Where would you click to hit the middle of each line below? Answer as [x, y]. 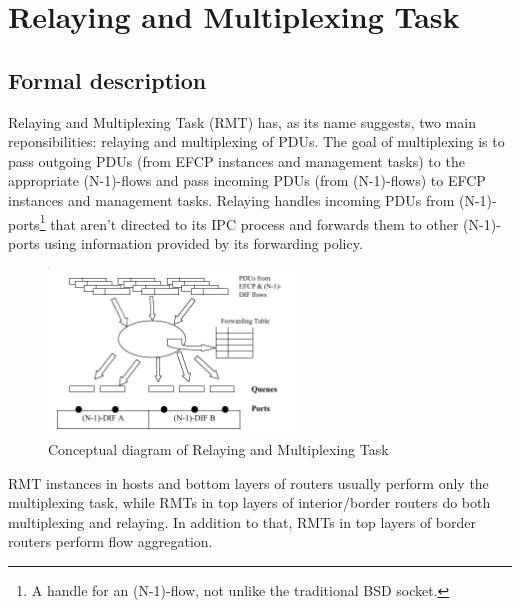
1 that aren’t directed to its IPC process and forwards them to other [249, 222]
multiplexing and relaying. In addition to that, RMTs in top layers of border [242, 521]
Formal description [107, 79]
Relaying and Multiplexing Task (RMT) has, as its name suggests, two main [242, 121]
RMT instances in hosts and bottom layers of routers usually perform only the [248, 482]
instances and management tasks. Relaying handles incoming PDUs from [231, 199]
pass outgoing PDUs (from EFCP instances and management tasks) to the [236, 160]
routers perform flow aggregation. [110, 541]
